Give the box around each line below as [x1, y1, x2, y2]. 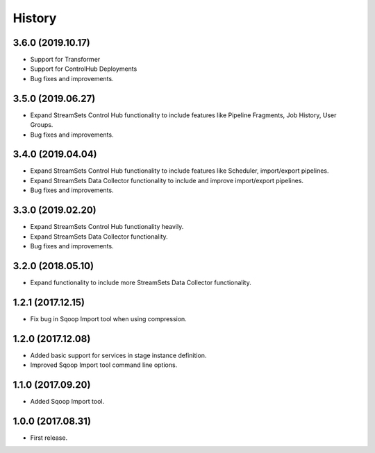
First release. [30, 434, 68, 442]
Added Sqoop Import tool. [30, 397, 104, 405]
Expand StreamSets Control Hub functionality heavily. [30, 223, 184, 231]
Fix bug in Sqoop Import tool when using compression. [30, 314, 187, 323]
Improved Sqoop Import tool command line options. [30, 361, 178, 369]
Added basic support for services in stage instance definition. [30, 351, 207, 359]
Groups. [30, 121, 53, 129]
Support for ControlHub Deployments [30, 65, 137, 73]
